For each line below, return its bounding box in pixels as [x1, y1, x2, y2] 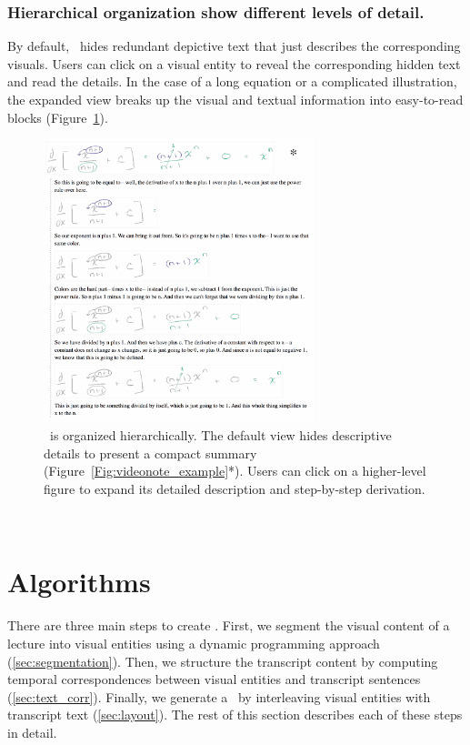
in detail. [7, 722, 57, 741]
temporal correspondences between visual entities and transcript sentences [7, 669, 421, 689]
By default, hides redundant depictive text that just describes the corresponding [7, 36, 461, 55]
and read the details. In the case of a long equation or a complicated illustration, [7, 72, 457, 91]
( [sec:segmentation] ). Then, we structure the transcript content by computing [7, 651, 438, 670]
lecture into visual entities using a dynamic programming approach [7, 633, 380, 652]
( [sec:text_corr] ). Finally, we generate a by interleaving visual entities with [7, 687, 431, 706]
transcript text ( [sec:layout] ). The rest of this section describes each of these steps [7, 705, 463, 724]
